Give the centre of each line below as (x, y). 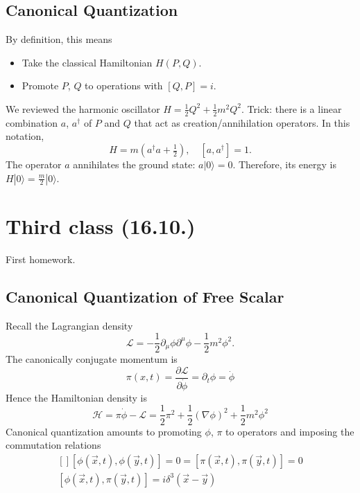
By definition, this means (59, 39)
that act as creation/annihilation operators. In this (242, 122)
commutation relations (53, 445)
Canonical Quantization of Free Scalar (145, 296)
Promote (40, 86)
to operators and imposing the (290, 431)
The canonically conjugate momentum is (92, 359)
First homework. (41, 259)
